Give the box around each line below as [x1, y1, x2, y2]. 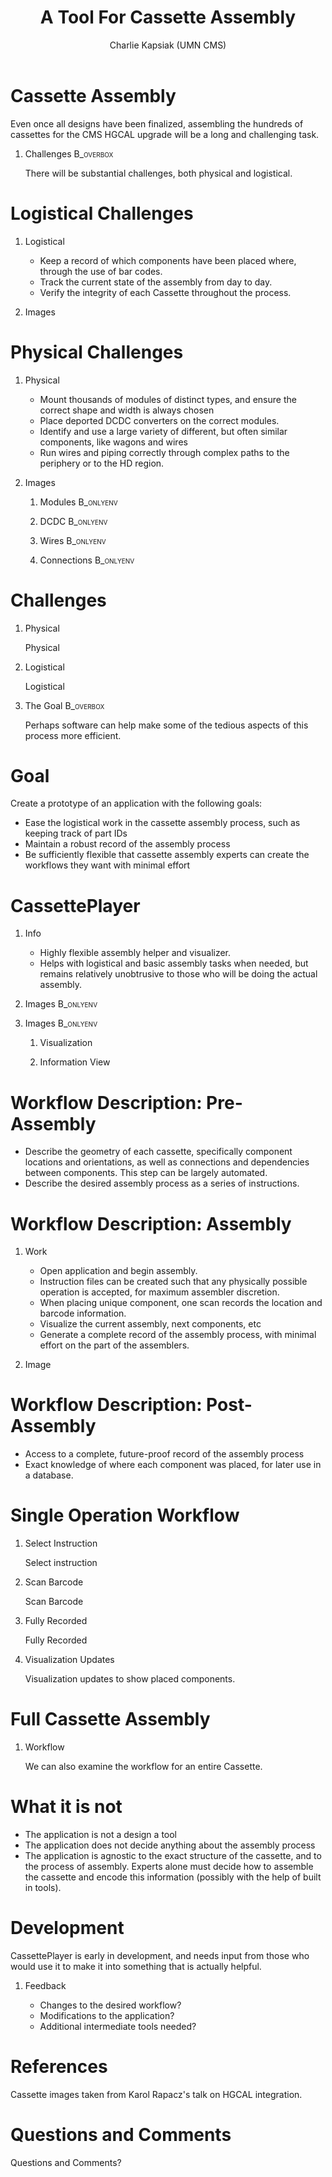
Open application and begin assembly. [39, 1265, 198, 1277]
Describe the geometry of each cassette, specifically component [24, 1146, 293, 1158]
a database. [24, 1469, 74, 1481]
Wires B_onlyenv [39, 534, 107, 546]
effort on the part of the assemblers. [39, 1339, 190, 1351]
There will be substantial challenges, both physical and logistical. [24, 167, 293, 179]
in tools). [24, 1882, 62, 1893]
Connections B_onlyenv [39, 554, 135, 566]
